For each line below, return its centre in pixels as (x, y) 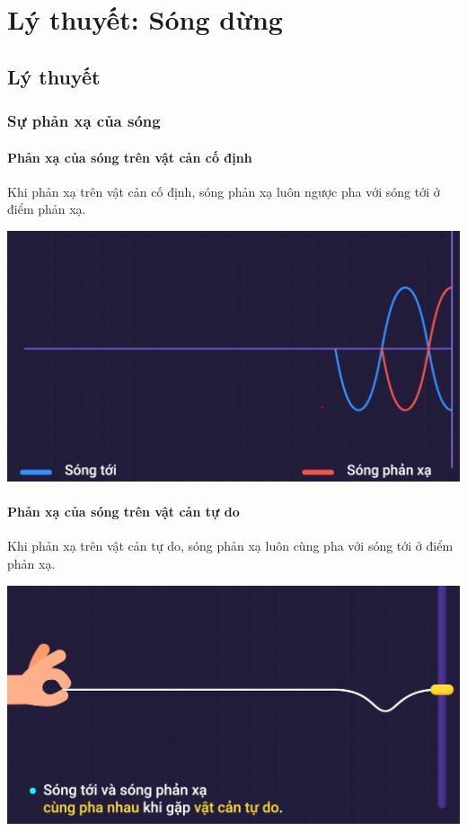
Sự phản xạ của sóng (84, 121)
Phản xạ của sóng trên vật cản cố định (130, 157)
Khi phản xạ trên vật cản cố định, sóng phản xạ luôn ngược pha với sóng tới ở (224, 191)
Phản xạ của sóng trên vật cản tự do (123, 512)
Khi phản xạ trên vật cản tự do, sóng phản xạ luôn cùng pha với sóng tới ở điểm (230, 546)
